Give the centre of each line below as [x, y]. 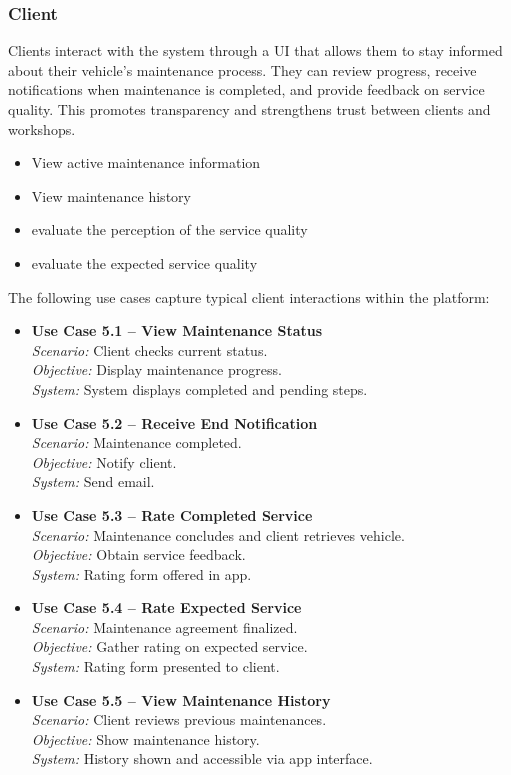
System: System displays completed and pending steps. [199, 388]
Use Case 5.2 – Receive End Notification [174, 422]
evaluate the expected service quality [144, 262]
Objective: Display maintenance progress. [156, 369]
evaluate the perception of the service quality [169, 229]
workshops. [42, 128]
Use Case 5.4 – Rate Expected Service [166, 607]
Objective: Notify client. [104, 461]
